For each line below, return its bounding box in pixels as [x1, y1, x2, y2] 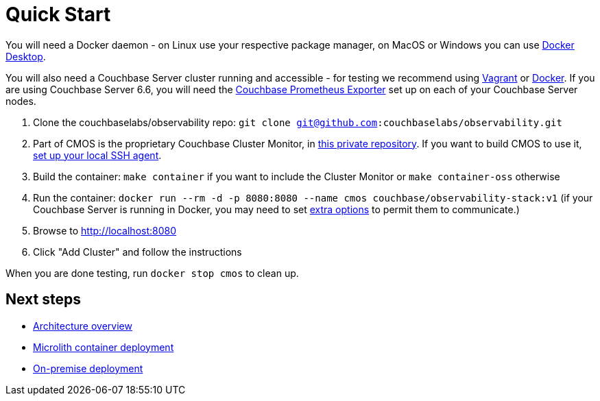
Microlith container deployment [33, 341, 174, 353]
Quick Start [5, 3, 111, 26]
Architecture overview [33, 319, 132, 332]
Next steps [5, 291, 81, 308]
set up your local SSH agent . [33, 149, 162, 161]
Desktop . [5, 50, 46, 62]
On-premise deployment [33, 362, 143, 374]
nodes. [5, 95, 36, 107]
